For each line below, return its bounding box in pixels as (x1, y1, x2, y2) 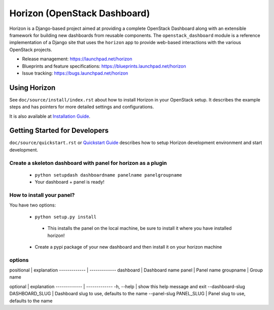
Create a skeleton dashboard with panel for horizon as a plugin (9, 159, 167, 166)
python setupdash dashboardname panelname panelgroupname (35, 172, 182, 178)
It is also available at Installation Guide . (9, 113, 91, 119)
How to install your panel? (9, 191, 75, 198)
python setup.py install (35, 214, 96, 220)
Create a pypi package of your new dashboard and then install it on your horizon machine (35, 244, 222, 250)
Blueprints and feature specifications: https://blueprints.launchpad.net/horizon (22, 63, 186, 69)
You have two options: (9, 202, 56, 208)
